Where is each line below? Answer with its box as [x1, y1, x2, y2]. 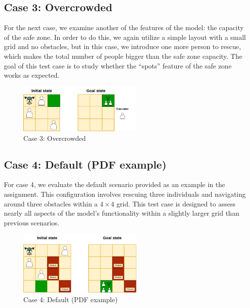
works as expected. [4, 70, 60, 80]
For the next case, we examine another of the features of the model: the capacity [4, 22, 244, 33]
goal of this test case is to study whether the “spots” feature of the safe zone [4, 60, 232, 70]
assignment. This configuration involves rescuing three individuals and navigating [4, 188, 246, 199]
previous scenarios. [4, 217, 60, 227]
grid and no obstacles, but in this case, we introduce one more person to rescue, [4, 41, 241, 51]
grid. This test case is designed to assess [117, 198, 235, 208]
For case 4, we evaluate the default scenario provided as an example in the [4, 179, 225, 189]
